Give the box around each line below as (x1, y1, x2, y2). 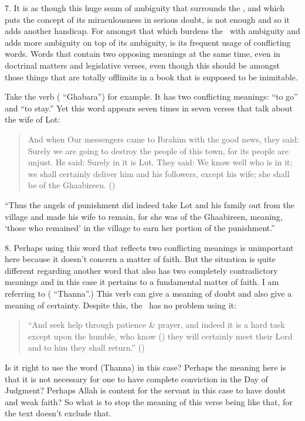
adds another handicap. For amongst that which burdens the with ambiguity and (5, 25, 300, 37)
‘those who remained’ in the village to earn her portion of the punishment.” (5, 222, 275, 234)
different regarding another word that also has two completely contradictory (5, 264, 278, 276)
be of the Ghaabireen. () (28, 179, 116, 191)
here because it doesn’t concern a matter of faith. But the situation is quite (5, 253, 276, 265)
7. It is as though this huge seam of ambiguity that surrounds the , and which (5, 2, 284, 13)
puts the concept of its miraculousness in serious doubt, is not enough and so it (5, 13, 290, 25)
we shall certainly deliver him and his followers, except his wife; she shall (28, 167, 290, 179)
